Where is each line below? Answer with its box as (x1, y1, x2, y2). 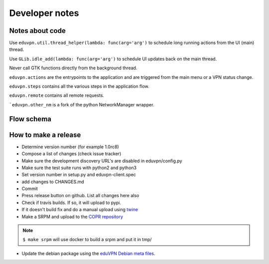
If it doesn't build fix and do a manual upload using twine (21, 207, 138, 213)
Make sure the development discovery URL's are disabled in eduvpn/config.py (21, 158, 182, 164)
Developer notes (9, 7, 79, 18)
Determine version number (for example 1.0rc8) (21, 144, 119, 150)
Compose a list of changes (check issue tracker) (21, 151, 122, 157)
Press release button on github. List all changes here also (21, 193, 139, 199)
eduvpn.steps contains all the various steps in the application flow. (9, 83, 149, 89)
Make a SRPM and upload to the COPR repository (21, 214, 123, 220)
